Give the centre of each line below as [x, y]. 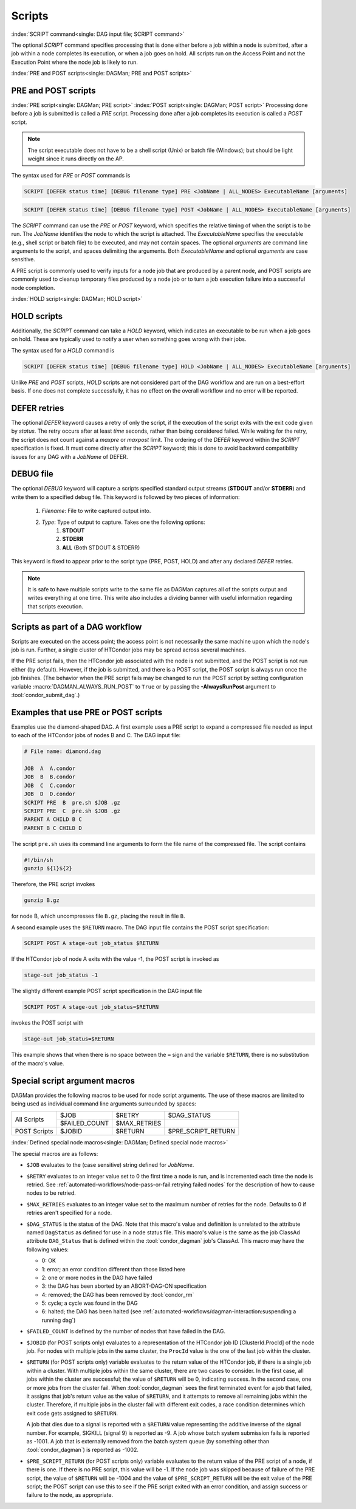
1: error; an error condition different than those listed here [113, 1269]
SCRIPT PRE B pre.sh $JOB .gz [72, 803]
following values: [48, 1249]
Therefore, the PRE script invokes [53, 884]
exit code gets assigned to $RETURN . [72, 1413]
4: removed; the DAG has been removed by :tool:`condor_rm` [118, 1294]
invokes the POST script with [47, 1023]
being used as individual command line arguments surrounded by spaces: [104, 1104]
